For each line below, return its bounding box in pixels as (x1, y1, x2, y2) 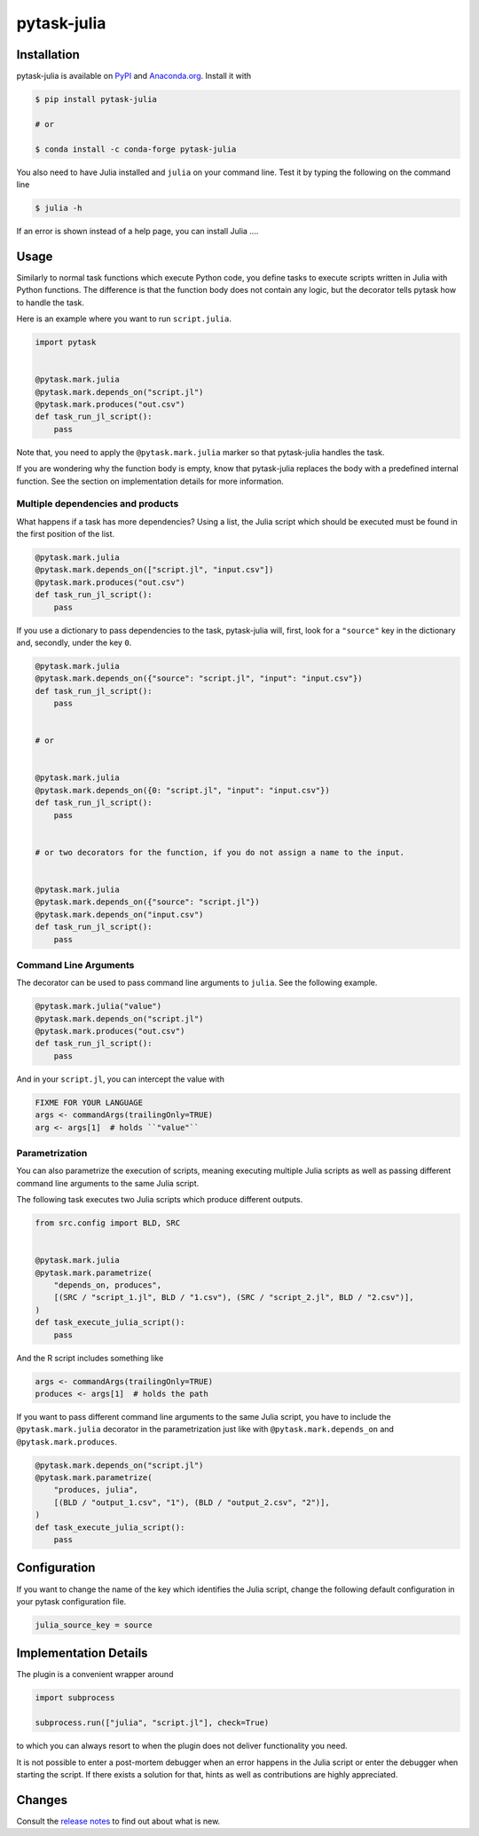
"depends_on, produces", (53, 1280, 162, 1290)
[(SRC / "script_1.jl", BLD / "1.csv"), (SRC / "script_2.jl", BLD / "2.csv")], (53, 1292, 414, 1303)
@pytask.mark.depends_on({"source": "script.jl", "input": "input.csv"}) (35, 674, 363, 683)
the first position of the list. (16, 529, 115, 540)
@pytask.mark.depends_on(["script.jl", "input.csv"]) (35, 564, 274, 575)
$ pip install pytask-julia (35, 94, 157, 105)
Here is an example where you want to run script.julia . (16, 313, 232, 324)
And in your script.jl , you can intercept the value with (16, 1074, 225, 1084)
